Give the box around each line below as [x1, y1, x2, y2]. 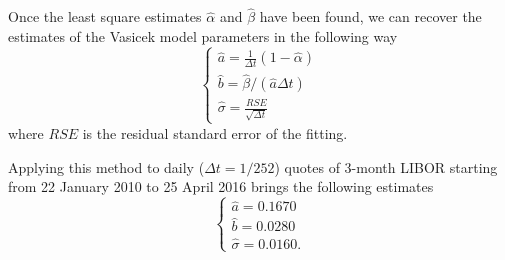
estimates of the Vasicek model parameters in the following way [8, 25, 398, 46]
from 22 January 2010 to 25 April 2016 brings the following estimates [8, 176, 434, 197]
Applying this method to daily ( [8, 156, 205, 177]
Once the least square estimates [8, 6, 202, 27]
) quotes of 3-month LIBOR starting [274, 156, 498, 177]
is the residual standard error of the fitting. [82, 122, 348, 143]
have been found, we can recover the [259, 6, 482, 27]
